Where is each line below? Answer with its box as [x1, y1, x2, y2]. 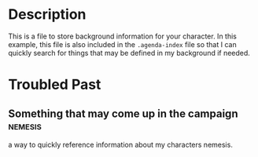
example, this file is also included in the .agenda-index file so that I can [8, 39, 238, 49]
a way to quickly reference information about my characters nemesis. [8, 140, 234, 149]
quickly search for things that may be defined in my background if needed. [8, 48, 250, 57]
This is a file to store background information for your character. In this [8, 31, 238, 41]
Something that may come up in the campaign [8, 107, 238, 120]
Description [8, 5, 87, 24]
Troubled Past [8, 76, 101, 93]
